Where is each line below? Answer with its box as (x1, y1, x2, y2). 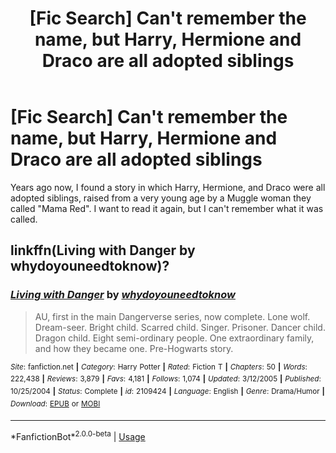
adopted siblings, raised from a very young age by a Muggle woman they (10, 192, 312, 204)
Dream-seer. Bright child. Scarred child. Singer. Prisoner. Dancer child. (34, 321, 326, 333)
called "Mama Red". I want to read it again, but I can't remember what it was (10, 202, 324, 214)
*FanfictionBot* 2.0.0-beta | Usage (10, 429, 146, 442)
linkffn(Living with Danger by (10, 242, 196, 259)
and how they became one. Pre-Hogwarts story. (34, 342, 234, 354)
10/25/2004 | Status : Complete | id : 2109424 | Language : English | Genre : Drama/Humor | (10, 386, 325, 396)
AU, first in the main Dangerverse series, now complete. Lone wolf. (34, 310, 311, 322)
